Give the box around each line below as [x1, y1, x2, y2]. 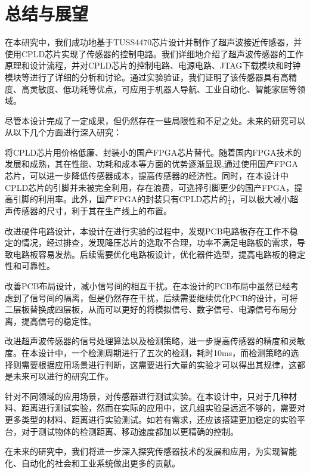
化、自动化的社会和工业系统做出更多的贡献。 [5, 456, 180, 469]
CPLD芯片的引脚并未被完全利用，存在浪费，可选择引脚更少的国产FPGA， [5, 181, 294, 193]
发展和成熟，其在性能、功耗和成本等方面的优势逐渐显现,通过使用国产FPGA [5, 157, 299, 170]
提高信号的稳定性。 [21, 314, 97, 327]
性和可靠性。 [5, 259, 55, 272]
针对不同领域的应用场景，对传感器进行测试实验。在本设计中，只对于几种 [5, 389, 289, 402]
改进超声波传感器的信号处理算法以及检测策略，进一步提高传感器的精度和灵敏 [5, 335, 305, 347]
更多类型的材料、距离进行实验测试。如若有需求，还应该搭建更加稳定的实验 [5, 413, 297, 425]
